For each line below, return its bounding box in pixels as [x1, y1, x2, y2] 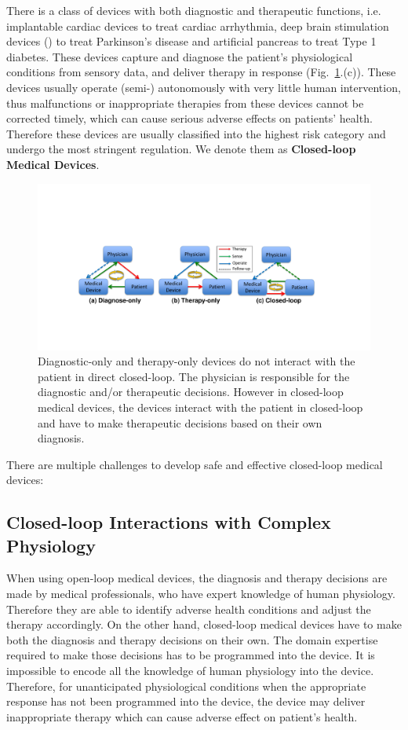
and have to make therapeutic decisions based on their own [38, 414, 322, 431]
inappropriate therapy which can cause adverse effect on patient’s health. [6, 708, 358, 724]
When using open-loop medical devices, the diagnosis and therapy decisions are [6, 570, 388, 586]
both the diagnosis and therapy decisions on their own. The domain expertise [6, 631, 378, 647]
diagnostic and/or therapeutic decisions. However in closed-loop [38, 383, 344, 400]
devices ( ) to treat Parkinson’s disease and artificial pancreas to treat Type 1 [6, 33, 377, 50]
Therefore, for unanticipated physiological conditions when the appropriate [6, 677, 366, 694]
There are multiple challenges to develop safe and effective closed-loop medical [6, 456, 383, 472]
